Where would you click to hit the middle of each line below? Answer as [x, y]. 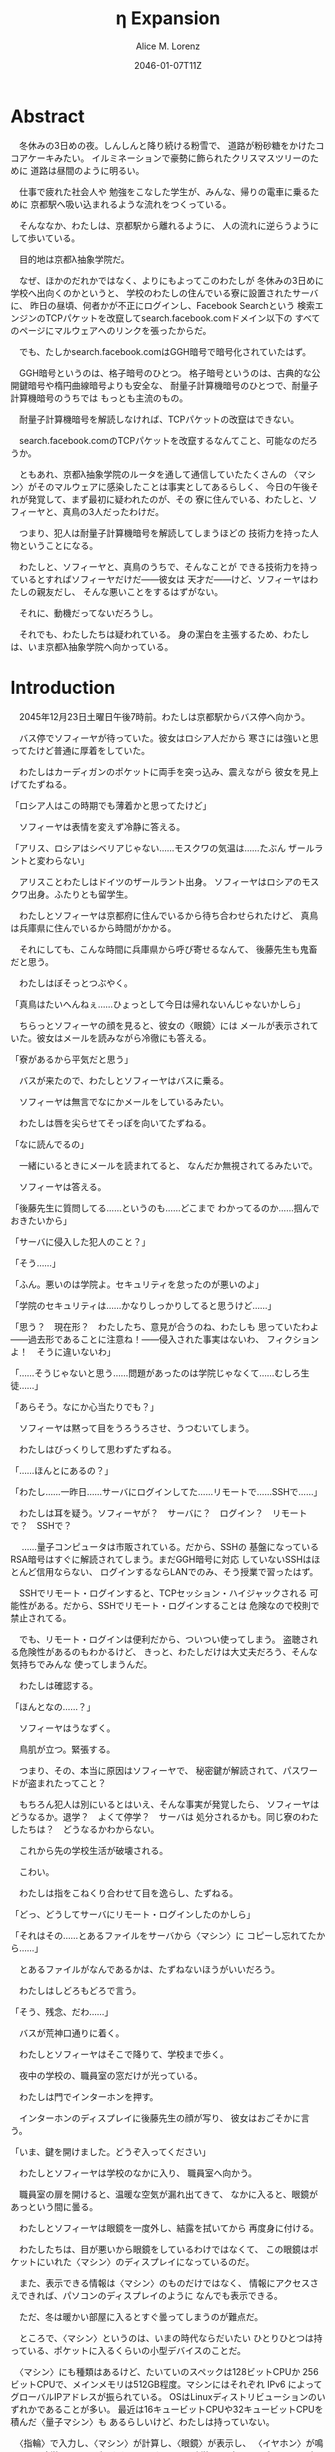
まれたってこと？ [71, 1783]
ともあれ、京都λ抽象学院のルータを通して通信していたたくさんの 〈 [158, 474]
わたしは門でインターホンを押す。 [88, 2096]
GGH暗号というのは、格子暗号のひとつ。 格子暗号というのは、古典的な [165, 373]
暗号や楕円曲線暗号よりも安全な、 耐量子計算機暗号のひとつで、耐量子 [173, 385]
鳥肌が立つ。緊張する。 [67, 1749]
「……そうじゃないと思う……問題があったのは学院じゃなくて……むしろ [156, 1373]
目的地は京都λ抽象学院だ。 [74, 259]
